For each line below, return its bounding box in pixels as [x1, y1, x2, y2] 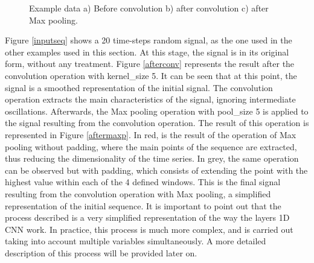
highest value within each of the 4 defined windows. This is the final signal [5, 176, 281, 188]
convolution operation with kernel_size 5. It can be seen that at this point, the [5, 69, 297, 81]
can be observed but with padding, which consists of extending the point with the [5, 163, 308, 176]
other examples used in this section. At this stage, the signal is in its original [5, 45, 289, 58]
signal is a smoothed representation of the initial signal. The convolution [5, 81, 273, 93]
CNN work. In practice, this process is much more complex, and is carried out [5, 223, 293, 235]
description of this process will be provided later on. [5, 246, 197, 259]
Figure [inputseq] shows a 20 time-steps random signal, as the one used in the [5, 34, 292, 46]
